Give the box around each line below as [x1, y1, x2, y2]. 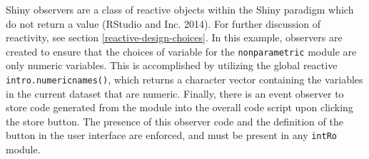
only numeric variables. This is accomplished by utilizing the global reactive [6, 58, 338, 73]
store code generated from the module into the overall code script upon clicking [6, 100, 353, 115]
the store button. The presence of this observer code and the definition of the [6, 113, 343, 128]
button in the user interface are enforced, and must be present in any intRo [6, 128, 337, 143]
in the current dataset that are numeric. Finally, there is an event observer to [6, 86, 344, 101]
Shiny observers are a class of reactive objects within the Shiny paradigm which [6, 2, 354, 16]
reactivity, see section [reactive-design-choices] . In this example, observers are [6, 30, 343, 45]
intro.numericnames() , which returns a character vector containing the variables [6, 72, 363, 87]
